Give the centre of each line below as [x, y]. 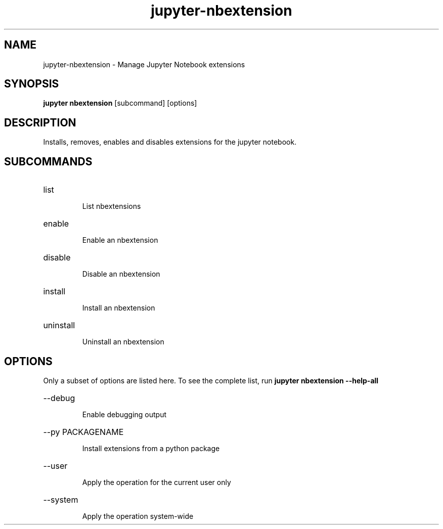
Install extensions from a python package [151, 448]
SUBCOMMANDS [48, 161]
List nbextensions [112, 206]
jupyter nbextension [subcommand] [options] [120, 103]
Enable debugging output [124, 414]
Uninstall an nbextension [123, 342]
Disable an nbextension [121, 274]
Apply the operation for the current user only [157, 482]
